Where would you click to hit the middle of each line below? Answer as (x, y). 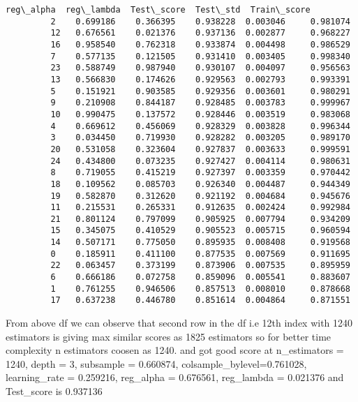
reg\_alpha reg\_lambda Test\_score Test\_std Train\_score (158, 10)
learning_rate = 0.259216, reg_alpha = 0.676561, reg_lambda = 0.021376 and (175, 377)
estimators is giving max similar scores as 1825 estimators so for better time (169, 336)
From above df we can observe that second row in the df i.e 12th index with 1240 (179, 323)
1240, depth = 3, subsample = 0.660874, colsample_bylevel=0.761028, (156, 363)
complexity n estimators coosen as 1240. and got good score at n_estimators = (175, 350)
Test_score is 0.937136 (54, 391)
